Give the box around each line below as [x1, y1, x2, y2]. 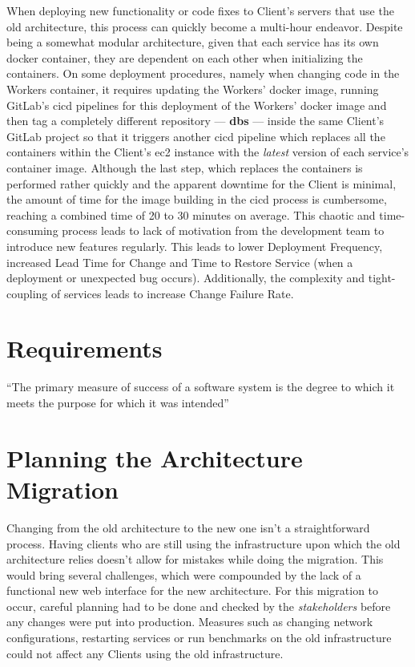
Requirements [6, 332, 163, 365]
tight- [368, 269, 396, 286]
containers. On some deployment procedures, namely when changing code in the [6, 65, 400, 82]
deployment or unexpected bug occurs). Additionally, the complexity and [6, 269, 365, 286]
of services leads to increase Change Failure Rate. [51, 285, 294, 301]
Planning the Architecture [6, 441, 303, 474]
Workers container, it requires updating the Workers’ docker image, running [6, 80, 379, 97]
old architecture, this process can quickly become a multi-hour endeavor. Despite [6, 18, 403, 34]
